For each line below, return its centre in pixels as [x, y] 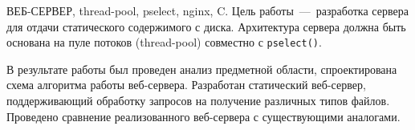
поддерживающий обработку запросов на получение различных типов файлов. [198, 101]
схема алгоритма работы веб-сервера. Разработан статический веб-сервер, [186, 85]
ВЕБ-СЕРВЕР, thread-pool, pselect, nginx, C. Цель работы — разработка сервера [207, 10]
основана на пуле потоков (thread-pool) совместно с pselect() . [164, 42]
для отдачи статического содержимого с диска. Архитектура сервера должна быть [206, 26]
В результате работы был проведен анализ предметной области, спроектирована [202, 69]
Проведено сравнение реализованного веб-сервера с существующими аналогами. [203, 116]
